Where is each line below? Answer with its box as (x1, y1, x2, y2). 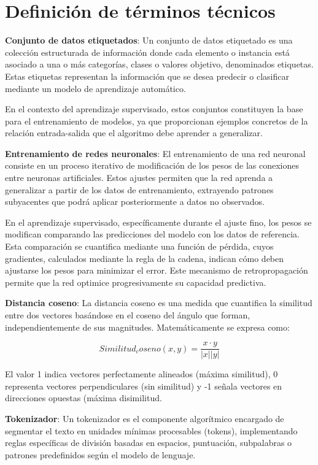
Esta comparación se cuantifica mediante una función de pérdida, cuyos (5, 240, 274, 253)
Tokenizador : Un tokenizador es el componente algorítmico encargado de (5, 412, 284, 425)
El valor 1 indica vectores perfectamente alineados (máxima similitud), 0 (5, 367, 278, 380)
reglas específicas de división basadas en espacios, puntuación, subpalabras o (5, 436, 292, 449)
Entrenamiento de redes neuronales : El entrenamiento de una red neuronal (5, 147, 306, 159)
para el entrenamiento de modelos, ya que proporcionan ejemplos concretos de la (5, 114, 308, 127)
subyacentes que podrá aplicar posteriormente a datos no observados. (5, 195, 265, 208)
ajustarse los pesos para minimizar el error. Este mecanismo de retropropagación (5, 264, 308, 277)
